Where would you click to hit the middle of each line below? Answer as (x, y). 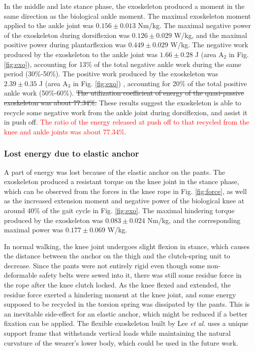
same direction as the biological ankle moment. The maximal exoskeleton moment (127, 16)
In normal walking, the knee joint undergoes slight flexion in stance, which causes (127, 246)
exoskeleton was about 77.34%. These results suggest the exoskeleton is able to (123, 102)
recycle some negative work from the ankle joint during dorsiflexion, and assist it (126, 112)
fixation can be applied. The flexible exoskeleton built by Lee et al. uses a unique (126, 323)
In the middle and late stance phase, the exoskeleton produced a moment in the (124, 6)
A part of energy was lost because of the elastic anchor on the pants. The (115, 172)
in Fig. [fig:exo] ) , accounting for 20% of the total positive (160, 83)
